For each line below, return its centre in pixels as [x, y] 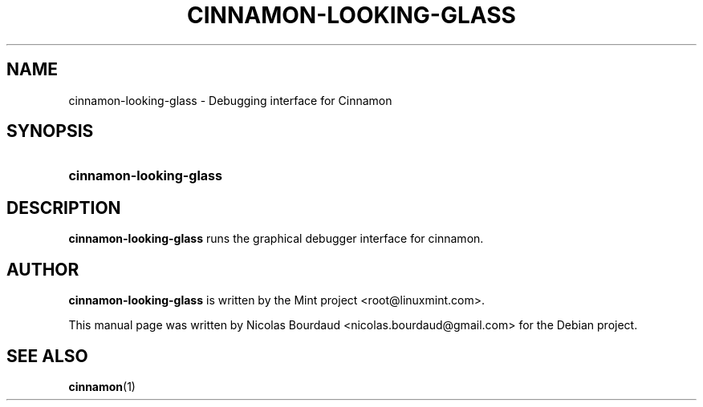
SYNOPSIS [50, 131]
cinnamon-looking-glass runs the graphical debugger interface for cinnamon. [276, 239]
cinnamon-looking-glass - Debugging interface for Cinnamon [230, 100]
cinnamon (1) [102, 386]
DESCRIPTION [64, 208]
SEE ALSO [47, 356]
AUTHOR [43, 269]
